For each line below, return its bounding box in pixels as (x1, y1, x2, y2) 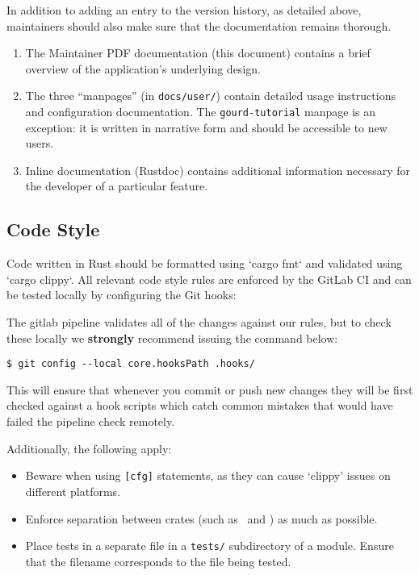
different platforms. (25, 482, 121, 499)
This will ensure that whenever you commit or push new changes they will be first (6, 381, 413, 398)
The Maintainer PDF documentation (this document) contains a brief (25, 44, 371, 61)
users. (25, 135, 54, 152)
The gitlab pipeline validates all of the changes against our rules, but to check (6, 314, 392, 331)
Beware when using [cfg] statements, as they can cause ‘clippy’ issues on (25, 467, 391, 484)
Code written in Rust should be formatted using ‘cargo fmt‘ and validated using (6, 255, 403, 272)
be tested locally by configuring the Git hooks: (6, 286, 237, 303)
